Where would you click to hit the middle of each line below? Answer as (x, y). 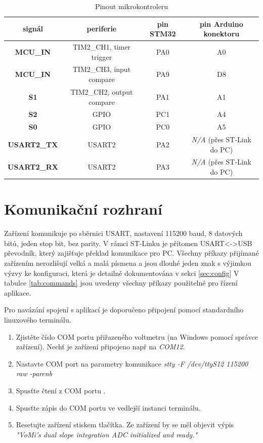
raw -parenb (34, 373)
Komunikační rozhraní (83, 209)
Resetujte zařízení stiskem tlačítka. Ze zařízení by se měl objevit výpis (125, 425)
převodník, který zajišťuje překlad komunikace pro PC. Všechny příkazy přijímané (131, 253)
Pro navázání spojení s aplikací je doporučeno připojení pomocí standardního (124, 310)
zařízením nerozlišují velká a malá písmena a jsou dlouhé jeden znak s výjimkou (128, 263)
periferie (102, 29)
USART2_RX (33, 167)
